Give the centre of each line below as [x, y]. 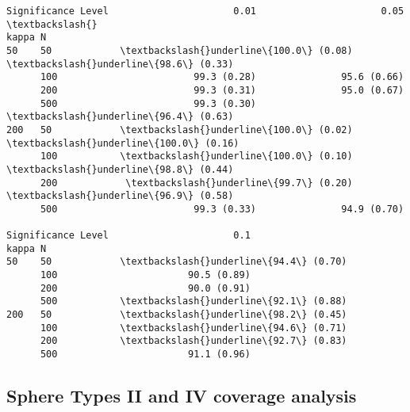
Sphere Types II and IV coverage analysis [182, 396]
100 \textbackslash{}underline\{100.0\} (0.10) [196, 156]
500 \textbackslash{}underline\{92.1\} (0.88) [194, 301]
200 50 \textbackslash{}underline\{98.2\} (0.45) [177, 315]
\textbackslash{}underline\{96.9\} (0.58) [120, 196]
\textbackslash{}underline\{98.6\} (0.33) [120, 64]
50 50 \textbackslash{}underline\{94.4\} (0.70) [177, 262]
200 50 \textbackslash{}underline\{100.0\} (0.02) [180, 130]
